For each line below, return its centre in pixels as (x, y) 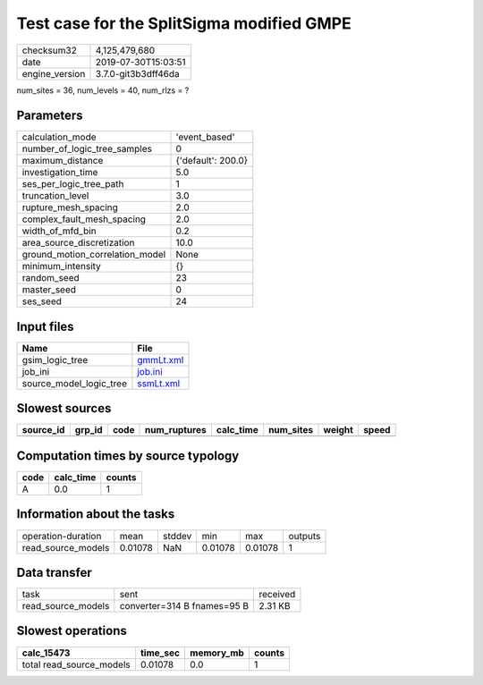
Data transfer (55, 572)
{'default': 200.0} (212, 161)
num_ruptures (175, 430)
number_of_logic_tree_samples (87, 149)
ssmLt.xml (159, 383)
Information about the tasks (96, 514)
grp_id (89, 430)
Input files (46, 326)
